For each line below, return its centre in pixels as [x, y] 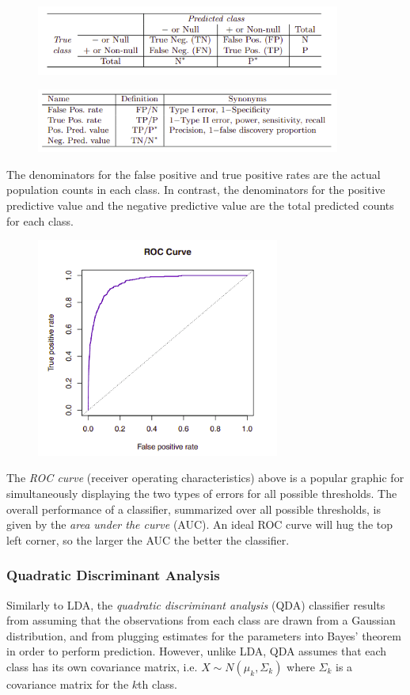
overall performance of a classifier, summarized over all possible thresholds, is [194, 509]
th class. [158, 684]
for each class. [40, 220]
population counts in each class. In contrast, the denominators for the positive [196, 190]
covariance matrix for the [68, 684]
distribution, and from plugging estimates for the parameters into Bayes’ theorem [204, 635]
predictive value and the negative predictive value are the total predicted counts [200, 205]
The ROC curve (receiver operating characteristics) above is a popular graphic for [205, 478]
